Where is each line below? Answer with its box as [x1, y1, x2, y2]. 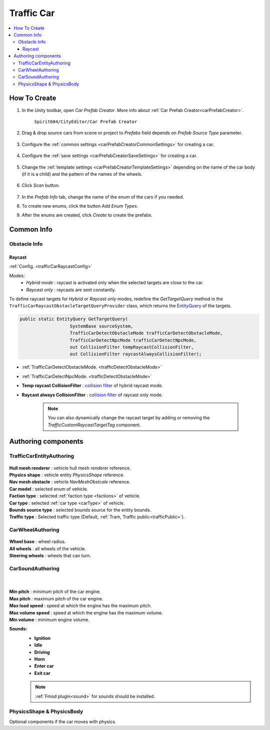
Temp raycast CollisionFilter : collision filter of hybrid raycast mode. [21, 383, 163, 389]
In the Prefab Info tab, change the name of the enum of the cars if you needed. [21, 194, 184, 200]
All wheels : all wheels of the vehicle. [9, 545, 86, 551]
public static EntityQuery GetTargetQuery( [19, 316, 128, 322]
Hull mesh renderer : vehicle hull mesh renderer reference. [9, 465, 131, 471]
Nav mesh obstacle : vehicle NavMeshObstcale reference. [9, 479, 131, 485]
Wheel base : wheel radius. [9, 538, 66, 545]
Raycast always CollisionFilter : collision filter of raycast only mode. [21, 392, 163, 398]
